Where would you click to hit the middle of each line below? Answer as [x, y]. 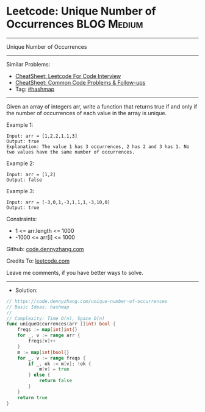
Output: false [24, 180]
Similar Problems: [28, 64]
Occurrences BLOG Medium [75, 24]
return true [32, 397]
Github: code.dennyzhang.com [45, 249]
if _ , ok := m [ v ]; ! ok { [60, 364]
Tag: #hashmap [35, 89]
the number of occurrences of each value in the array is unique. [87, 113]
